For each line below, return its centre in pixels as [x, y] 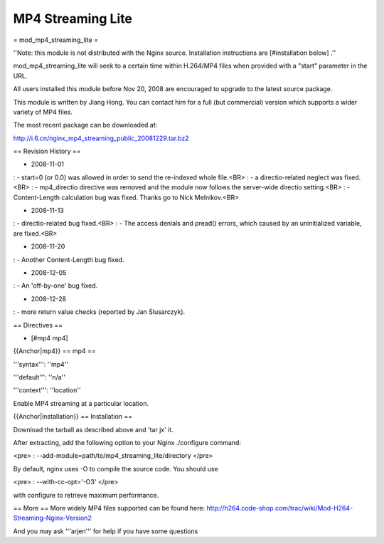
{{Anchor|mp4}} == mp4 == [54, 351]
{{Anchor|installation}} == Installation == [73, 417]
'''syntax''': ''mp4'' [41, 364]
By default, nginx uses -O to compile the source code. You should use [116, 469]
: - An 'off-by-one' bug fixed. [55, 286]
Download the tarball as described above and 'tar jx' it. [93, 429]
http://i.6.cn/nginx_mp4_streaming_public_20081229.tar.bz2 [101, 138]
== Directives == [38, 325]
